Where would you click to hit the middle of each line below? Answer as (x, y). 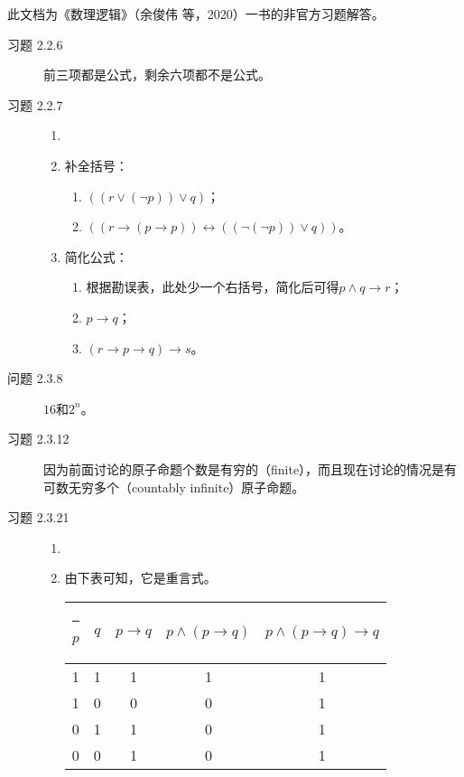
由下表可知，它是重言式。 (140, 578)
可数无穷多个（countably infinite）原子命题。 (174, 487)
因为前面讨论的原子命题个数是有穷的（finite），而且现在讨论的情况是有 (251, 468)
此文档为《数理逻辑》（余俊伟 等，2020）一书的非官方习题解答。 (196, 14)
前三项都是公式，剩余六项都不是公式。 (157, 75)
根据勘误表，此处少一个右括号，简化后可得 (213, 287)
